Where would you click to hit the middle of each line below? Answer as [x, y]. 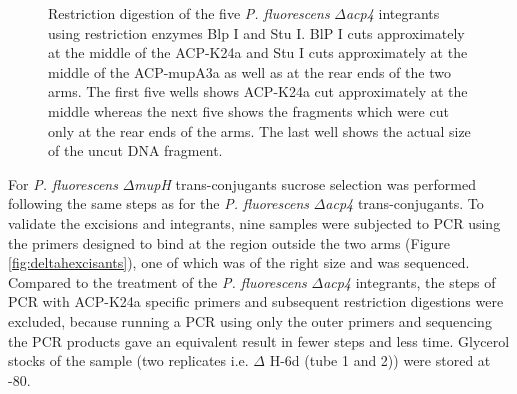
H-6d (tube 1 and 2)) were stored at [380, 360]
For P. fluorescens [63, 183]
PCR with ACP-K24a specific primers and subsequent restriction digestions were [256, 301]
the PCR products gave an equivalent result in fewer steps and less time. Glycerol [259, 340]
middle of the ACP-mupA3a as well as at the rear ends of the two [249, 71]
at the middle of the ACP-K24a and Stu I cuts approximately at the [258, 52]
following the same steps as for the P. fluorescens [158, 203]
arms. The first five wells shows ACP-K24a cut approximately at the [258, 91]
